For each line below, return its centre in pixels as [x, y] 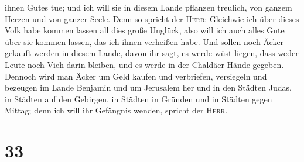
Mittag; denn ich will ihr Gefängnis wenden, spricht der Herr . [116, 110]
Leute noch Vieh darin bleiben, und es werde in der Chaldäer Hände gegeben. [144, 64]
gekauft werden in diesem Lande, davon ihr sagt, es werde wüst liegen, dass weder [152, 53]
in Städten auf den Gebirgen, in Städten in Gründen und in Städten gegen [139, 99]
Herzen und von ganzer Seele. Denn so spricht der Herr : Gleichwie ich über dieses [152, 18]
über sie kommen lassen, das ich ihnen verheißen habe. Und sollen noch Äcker [144, 41]
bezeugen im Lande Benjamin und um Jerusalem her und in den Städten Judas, [148, 87]
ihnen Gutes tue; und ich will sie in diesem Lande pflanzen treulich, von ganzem [148, 7]
